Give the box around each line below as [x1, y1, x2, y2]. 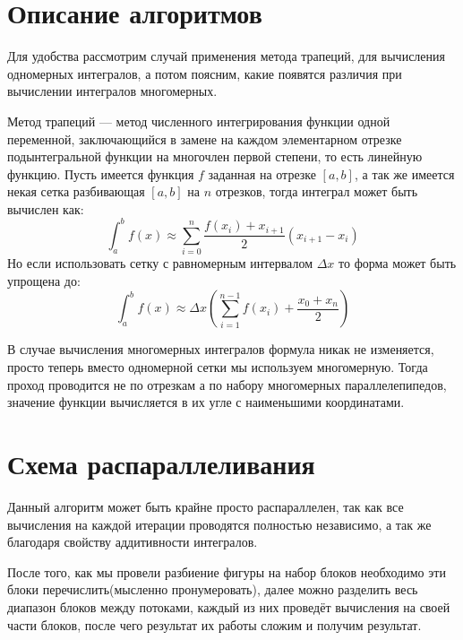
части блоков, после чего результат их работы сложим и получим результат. [7, 615, 422, 634]
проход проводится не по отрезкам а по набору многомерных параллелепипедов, [7, 375, 447, 394]
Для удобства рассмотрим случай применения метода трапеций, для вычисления [7, 47, 445, 65]
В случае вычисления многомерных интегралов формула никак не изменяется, [7, 340, 434, 359]
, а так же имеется [354, 164, 455, 183]
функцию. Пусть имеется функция [7, 164, 194, 183]
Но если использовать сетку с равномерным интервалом [7, 254, 313, 272]
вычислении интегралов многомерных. [7, 82, 218, 100]
